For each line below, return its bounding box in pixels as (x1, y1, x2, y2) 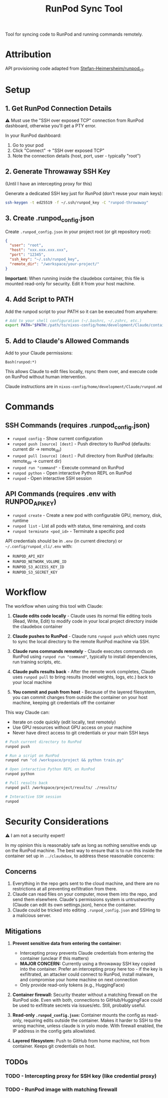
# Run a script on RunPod (5, 753, 59, 758)
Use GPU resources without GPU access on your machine (12, 724, 132, 730)
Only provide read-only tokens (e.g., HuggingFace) (19, 982, 125, 988)
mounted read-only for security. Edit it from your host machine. (5, 280, 135, 286)
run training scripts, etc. (12, 659, 62, 665)
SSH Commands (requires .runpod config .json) (5, 421, 150, 431)
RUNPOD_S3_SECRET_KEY (12, 570, 57, 575)
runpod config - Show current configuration (12, 436, 103, 442)
